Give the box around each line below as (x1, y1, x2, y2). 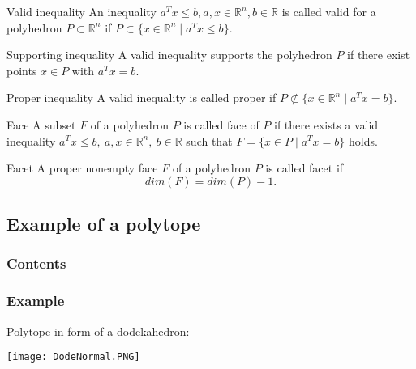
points (6, 61, 37, 78)
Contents (6, 253, 66, 274)
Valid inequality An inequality (6, 3, 157, 19)
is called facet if (265, 159, 344, 176)
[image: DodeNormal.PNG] (6, 351, 140, 363)
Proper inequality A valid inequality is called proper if (6, 89, 277, 106)
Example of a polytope (6, 211, 201, 236)
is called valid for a (281, 3, 376, 19)
